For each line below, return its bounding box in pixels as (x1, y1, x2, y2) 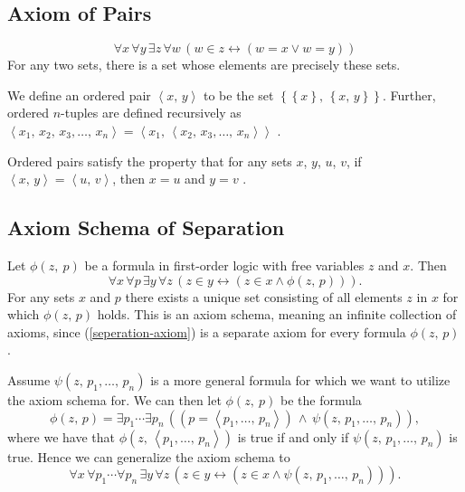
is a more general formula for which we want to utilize (150, 370, 451, 389)
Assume (7, 370, 51, 389)
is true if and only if (237, 427, 349, 446)
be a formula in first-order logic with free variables (84, 255, 365, 274)
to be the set (203, 85, 274, 104)
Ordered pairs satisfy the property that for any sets (7, 151, 292, 170)
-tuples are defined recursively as (61, 103, 242, 122)
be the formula (280, 390, 362, 409)
